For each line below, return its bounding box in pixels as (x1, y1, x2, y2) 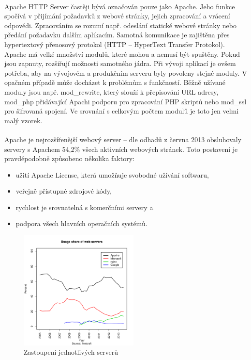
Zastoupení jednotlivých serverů (24, 347, 118, 357)
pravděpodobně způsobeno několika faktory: (4, 153, 134, 164)
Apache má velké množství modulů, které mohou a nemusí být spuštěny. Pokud (4, 49, 240, 59)
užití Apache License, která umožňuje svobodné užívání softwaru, (15, 169, 209, 180)
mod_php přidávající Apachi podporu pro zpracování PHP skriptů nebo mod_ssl (4, 96, 247, 106)
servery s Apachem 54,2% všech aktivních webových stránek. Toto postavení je (4, 144, 238, 154)
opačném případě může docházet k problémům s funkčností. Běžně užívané (4, 77, 225, 87)
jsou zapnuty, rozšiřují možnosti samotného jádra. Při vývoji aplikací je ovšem (4, 58, 236, 68)
